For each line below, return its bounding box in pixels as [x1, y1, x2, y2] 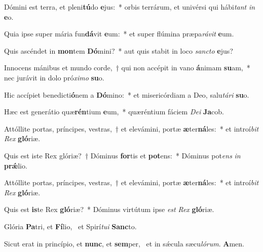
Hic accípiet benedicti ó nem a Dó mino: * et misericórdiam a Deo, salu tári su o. [4, 89, 249, 100]
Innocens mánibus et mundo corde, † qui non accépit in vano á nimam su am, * [4, 62, 250, 73]
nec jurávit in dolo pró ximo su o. [4, 72, 104, 82]
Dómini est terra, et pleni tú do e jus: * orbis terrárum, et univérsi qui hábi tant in [4, 2, 255, 12]
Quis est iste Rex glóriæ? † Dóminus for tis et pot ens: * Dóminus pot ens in [4, 150, 241, 160]
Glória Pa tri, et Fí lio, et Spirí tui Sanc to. [4, 221, 137, 231]
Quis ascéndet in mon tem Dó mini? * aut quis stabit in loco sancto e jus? [4, 45, 233, 56]
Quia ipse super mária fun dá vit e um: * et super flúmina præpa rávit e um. [4, 28, 234, 39]
